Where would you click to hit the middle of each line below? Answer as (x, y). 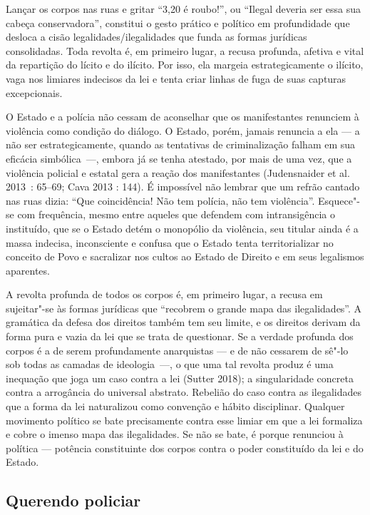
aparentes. (28, 270)
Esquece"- (339, 200)
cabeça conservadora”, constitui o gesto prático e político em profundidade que (178, 22)
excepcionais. (34, 92)
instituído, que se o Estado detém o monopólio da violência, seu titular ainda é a (182, 228)
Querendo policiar (73, 500)
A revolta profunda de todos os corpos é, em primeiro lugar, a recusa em (164, 294)
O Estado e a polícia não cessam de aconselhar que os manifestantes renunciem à (183, 117)
